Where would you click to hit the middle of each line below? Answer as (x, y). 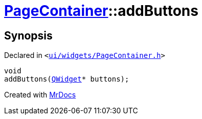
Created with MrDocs (40, 95)
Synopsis (28, 35)
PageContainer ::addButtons (101, 11)
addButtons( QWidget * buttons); (67, 79)
